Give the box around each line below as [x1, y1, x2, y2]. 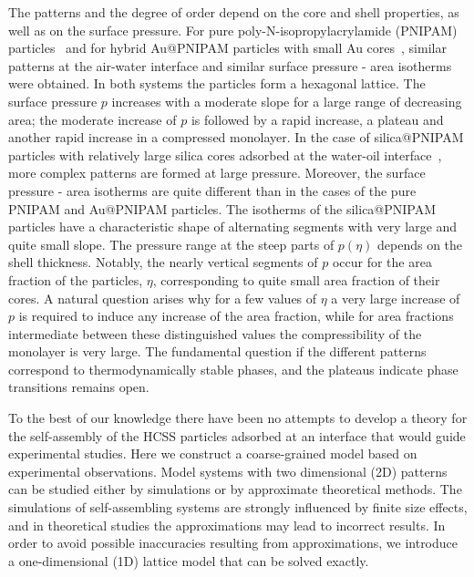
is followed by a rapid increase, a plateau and [191, 109, 444, 129]
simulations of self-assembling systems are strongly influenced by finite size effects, [8, 498, 468, 517]
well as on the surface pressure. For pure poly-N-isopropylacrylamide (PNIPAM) [8, 20, 458, 39]
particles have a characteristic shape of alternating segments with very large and [8, 217, 458, 236]
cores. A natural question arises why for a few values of [8, 288, 317, 307]
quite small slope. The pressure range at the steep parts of [8, 234, 335, 253]
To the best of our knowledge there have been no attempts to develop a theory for [8, 408, 468, 428]
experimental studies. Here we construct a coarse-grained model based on [8, 444, 417, 463]
